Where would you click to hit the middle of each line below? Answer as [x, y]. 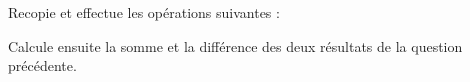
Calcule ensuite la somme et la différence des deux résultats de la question [235, 45]
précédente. [42, 65]
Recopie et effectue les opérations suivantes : [144, 12]
